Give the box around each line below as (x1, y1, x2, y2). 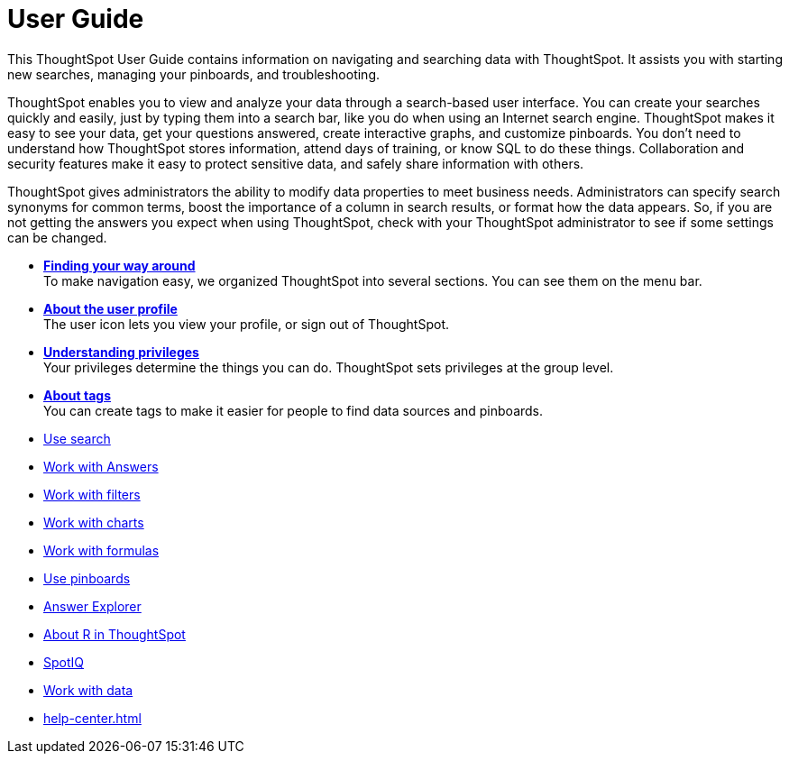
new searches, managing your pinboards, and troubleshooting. (7, 66, 381, 82)
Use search (43, 430, 111, 446)
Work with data (43, 682, 133, 698)
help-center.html (43, 710, 142, 726)
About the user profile (43, 300, 178, 316)
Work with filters (43, 486, 141, 502)
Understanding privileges (43, 344, 199, 360)
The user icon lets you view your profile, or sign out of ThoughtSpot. (43, 316, 449, 332)
